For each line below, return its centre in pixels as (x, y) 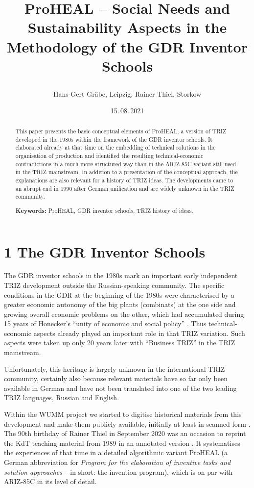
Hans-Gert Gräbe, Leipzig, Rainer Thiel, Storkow (127, 93)
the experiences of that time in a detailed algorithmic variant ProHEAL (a (116, 452)
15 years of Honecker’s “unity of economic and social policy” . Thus (105, 323)
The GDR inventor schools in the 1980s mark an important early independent (121, 275)
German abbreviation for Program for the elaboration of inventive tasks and (117, 462)
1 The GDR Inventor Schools (105, 252)
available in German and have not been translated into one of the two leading (120, 388)
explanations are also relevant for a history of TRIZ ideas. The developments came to (124, 180)
